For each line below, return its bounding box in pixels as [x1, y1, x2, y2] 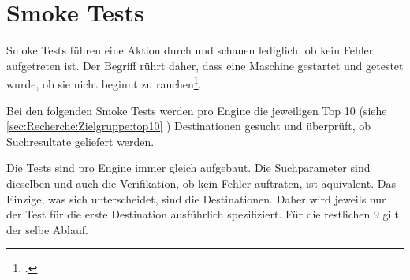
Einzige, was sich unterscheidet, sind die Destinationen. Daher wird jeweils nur [6, 190, 386, 207]
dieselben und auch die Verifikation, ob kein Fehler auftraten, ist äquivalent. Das [6, 174, 396, 191]
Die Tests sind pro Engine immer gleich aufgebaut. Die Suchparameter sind [6, 159, 371, 176]
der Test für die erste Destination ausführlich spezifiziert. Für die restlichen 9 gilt [6, 206, 399, 222]
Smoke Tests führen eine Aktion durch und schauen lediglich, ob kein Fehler [6, 42, 374, 58]
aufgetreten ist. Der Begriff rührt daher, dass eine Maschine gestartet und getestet [6, 57, 404, 73]
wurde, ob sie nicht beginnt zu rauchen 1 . [6, 73, 202, 91]
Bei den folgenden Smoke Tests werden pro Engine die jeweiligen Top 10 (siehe [6, 102, 387, 118]
